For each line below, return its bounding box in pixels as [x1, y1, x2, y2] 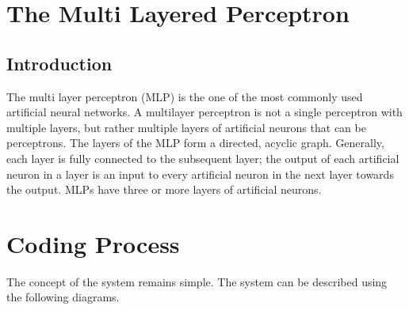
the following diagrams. [6, 289, 120, 305]
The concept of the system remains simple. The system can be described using [6, 273, 388, 289]
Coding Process [6, 227, 180, 259]
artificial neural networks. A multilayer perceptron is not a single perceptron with [6, 104, 403, 120]
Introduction [6, 51, 113, 75]
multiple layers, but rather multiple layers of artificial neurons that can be [6, 119, 366, 135]
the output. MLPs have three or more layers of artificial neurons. [6, 181, 322, 198]
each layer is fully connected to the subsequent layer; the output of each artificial [6, 149, 399, 166]
